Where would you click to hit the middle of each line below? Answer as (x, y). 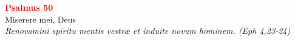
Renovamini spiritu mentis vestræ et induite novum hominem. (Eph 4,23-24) (148, 31)
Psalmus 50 (29, 7)
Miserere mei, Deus (41, 19)
